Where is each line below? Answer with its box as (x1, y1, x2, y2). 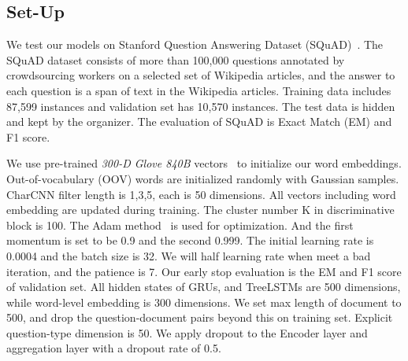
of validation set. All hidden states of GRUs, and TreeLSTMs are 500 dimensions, (6, 278, 401, 295)
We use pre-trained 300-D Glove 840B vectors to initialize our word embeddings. (6, 155, 402, 171)
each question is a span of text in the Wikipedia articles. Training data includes (6, 82, 391, 98)
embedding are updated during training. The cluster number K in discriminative (6, 201, 395, 218)
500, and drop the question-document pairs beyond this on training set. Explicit (6, 309, 393, 326)
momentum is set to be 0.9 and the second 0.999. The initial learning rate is (6, 232, 374, 249)
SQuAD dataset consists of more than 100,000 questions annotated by (6, 51, 345, 68)
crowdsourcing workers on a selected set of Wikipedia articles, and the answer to (6, 67, 395, 83)
